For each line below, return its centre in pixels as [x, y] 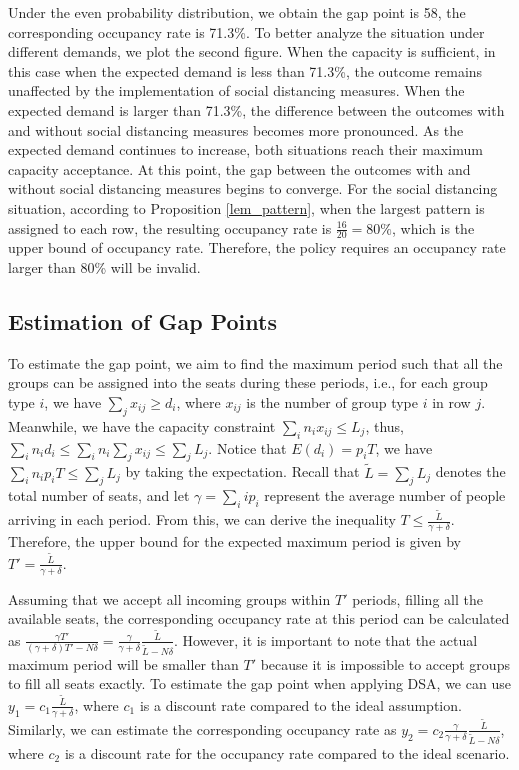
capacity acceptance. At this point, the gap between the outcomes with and [239, 168]
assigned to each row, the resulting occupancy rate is [170, 227]
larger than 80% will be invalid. [104, 266]
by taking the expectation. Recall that [242, 471]
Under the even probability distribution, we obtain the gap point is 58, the [237, 12]
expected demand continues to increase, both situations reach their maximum [245, 149]
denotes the [470, 471]
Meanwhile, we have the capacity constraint [142, 425]
